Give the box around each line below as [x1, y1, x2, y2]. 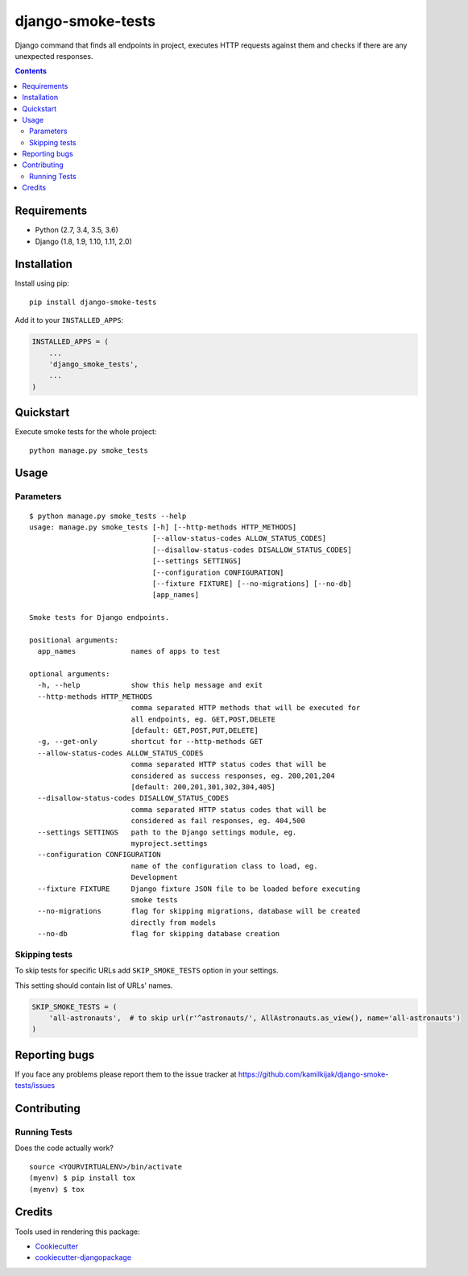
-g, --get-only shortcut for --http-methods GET [37, 737, 263, 747]
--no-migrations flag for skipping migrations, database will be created [37, 906, 361, 916]
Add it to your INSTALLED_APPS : [14, 316, 124, 325]
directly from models [130, 918, 217, 927]
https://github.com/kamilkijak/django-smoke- [238, 1069, 389, 1079]
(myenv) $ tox [29, 1185, 85, 1194]
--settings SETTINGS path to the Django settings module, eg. [37, 827, 297, 837]
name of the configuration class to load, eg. [130, 861, 318, 871]
